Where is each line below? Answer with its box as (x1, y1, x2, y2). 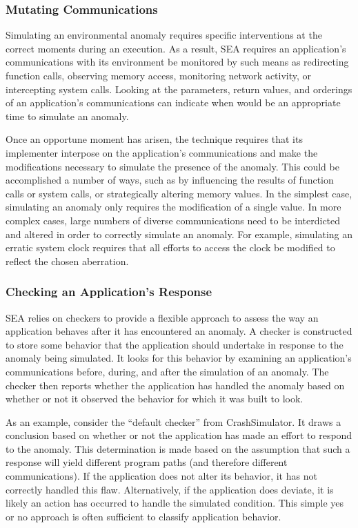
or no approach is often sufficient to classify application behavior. (6, 509, 281, 523)
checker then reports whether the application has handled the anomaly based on (6, 378, 345, 392)
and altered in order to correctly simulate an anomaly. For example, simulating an (6, 226, 353, 241)
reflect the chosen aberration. (6, 253, 129, 268)
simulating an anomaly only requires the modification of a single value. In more (6, 199, 341, 214)
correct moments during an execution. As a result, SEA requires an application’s (6, 41, 346, 55)
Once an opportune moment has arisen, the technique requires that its (6, 132, 303, 146)
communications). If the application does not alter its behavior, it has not (6, 469, 317, 483)
